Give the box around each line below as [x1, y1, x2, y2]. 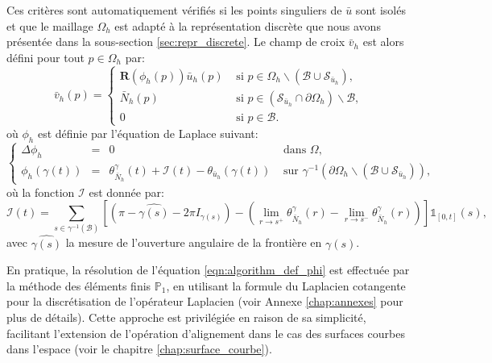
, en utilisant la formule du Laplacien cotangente [166, 277, 406, 294]
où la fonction [6, 183, 75, 200]
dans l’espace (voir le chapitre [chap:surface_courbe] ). [6, 340, 272, 357]
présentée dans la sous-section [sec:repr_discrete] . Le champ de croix [6, 33, 345, 50]
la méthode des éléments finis [6, 277, 151, 294]
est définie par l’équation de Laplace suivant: [37, 124, 258, 141]
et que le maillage [6, 17, 93, 34]
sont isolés [355, 2, 406, 18]
